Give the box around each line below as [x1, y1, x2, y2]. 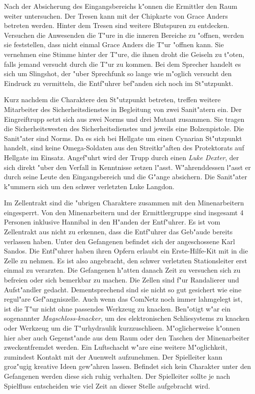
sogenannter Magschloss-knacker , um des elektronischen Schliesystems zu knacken [4, 313, 250, 323]
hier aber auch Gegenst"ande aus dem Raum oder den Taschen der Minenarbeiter [4, 332, 250, 342]
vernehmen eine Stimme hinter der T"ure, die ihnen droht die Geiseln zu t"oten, [4, 49, 245, 59]
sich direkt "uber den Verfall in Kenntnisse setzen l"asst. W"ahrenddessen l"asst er [4, 162, 251, 172]
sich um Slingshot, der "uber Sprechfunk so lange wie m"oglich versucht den [4, 68, 232, 79]
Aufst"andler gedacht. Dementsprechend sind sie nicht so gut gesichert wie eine [4, 284, 242, 294]
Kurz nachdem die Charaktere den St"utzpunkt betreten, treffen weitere [4, 94, 221, 105]
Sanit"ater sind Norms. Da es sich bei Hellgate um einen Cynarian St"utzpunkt [4, 133, 242, 143]
